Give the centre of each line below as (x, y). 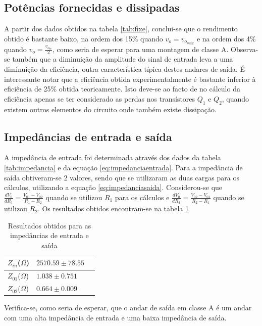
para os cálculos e (142, 197)
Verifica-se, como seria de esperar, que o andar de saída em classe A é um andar (128, 308)
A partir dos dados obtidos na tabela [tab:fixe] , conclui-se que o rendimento (121, 29)
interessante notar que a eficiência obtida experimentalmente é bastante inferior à (130, 79)
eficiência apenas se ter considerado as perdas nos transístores (100, 98)
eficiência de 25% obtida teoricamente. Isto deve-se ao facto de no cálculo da (122, 89)
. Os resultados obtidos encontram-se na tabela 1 (113, 208)
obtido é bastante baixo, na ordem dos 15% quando (84, 38)
